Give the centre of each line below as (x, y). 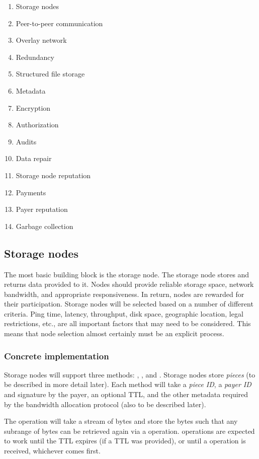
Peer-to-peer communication (59, 23)
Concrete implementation (57, 356)
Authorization (37, 125)
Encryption (33, 107)
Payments (31, 192)
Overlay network (41, 40)
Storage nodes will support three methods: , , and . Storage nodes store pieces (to (130, 374)
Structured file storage (50, 74)
